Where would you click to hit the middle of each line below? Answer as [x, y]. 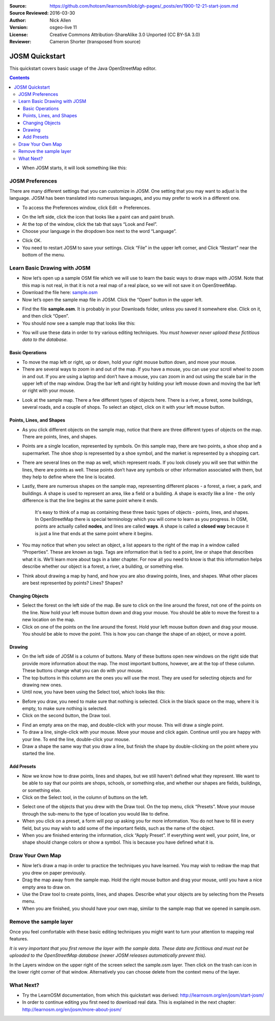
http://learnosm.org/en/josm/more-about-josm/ [72, 1009]
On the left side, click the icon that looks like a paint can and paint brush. [99, 217]
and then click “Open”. [46, 316]
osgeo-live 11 [63, 28]
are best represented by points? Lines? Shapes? [73, 583]
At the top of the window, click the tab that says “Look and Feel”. [90, 224]
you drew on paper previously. [54, 873]
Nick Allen [60, 20]
